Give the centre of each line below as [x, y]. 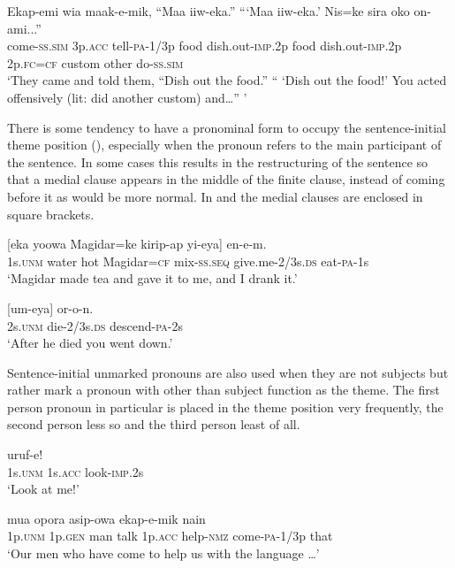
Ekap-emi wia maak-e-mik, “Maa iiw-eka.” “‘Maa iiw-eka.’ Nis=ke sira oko [209, 11]
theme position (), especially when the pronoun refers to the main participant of [224, 145]
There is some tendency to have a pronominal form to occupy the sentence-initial [227, 127]
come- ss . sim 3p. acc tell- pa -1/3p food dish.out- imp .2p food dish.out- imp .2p [205, 46]
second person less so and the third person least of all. [154, 424]
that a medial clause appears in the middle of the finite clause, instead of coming [226, 179]
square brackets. [51, 214]
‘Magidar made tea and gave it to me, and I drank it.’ [152, 278]
